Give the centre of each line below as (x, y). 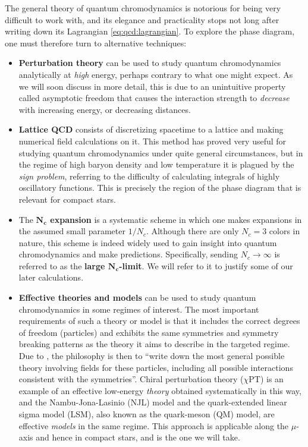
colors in (285, 231)
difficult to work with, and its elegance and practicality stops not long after (142, 19)
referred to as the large (62, 265)
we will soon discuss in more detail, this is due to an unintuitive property (152, 86)
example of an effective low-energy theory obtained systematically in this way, (160, 390)
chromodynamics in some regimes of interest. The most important (139, 309)
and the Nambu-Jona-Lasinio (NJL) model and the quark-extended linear (153, 402)
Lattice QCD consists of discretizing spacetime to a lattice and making (151, 129)
